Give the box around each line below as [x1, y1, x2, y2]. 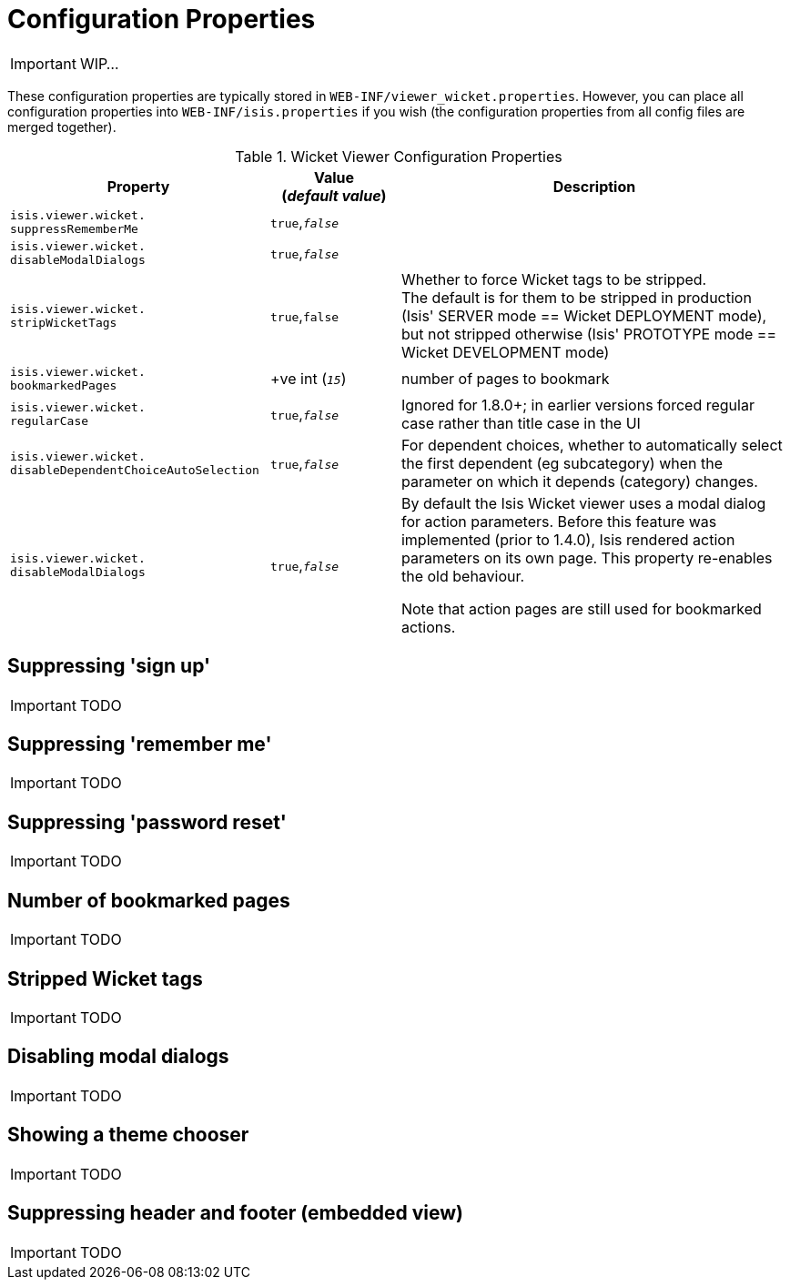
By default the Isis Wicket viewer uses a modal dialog [400, 493, 766, 512]
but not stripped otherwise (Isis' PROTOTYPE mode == [400, 324, 777, 343]
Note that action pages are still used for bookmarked [400, 599, 762, 618]
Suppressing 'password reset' [7, 810, 287, 834]
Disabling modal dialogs [7, 1045, 229, 1069]
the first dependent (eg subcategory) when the [400, 453, 724, 472]
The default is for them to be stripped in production [400, 288, 752, 307]
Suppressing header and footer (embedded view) [7, 1201, 463, 1225]
